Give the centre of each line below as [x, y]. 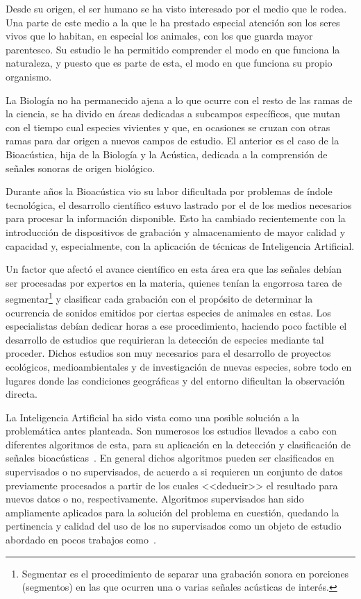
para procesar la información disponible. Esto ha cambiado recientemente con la [176, 218]
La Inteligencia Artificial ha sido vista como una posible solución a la [153, 417]
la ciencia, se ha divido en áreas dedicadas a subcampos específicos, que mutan [173, 113]
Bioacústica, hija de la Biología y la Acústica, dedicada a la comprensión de [167, 154]
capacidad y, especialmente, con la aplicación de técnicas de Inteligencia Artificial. [180, 245]
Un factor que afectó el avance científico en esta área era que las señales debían [174, 269]
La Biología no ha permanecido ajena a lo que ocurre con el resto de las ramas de [179, 100]
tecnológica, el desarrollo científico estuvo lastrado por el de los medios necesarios [179, 204]
